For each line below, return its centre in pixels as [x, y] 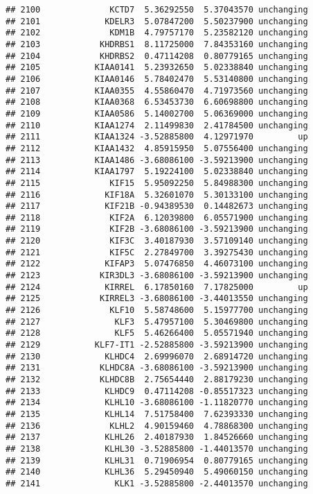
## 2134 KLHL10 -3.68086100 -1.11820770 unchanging [157, 403]
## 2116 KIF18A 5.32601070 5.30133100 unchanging [157, 195]
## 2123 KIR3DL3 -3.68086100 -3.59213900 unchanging [157, 276]
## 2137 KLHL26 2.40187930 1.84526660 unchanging [157, 437]
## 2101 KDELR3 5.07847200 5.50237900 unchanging [157, 21]
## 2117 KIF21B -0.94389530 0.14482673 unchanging [157, 206]
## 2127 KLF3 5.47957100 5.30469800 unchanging [157, 322]
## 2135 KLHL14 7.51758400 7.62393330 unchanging [157, 414]
